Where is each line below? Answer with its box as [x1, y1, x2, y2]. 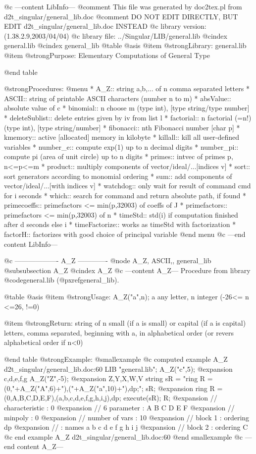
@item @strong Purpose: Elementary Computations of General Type [4, 50, 210, 60]
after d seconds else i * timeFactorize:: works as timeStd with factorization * [4, 219, 236, 229]
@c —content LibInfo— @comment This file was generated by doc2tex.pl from [4, 1, 242, 11]
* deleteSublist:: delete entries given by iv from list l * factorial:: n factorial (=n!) [4, 112, 252, 122]
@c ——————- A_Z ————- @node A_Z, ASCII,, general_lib [4, 255, 211, 266]
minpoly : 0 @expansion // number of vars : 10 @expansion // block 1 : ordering [4, 412, 250, 422]
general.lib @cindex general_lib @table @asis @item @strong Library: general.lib [4, 40, 247, 51]
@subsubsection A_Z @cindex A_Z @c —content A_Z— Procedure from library [4, 265, 251, 275]
